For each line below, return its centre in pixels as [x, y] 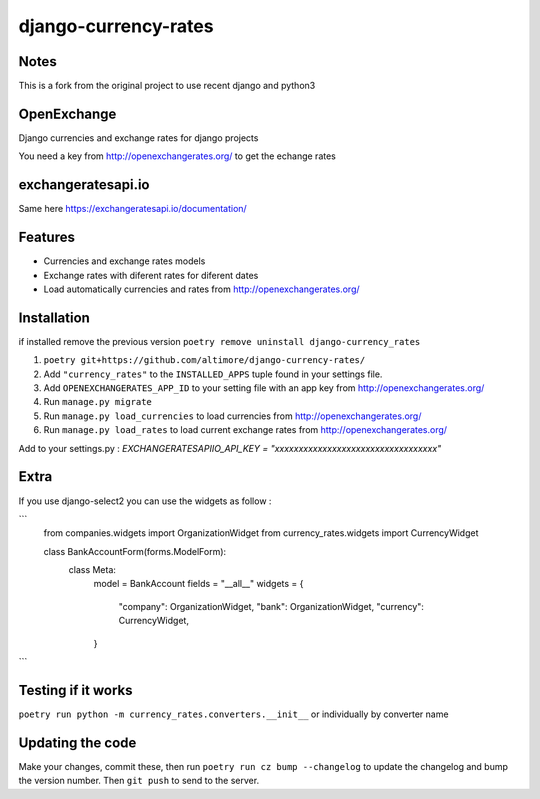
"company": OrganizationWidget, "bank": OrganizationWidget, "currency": [271, 606]
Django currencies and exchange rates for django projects [138, 137]
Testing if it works [75, 690]
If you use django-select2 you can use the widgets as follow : [145, 501]
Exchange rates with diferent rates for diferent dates [151, 275]
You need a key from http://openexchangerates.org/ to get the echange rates [177, 156]
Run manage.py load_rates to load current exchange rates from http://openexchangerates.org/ [245, 430]
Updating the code [77, 742]
